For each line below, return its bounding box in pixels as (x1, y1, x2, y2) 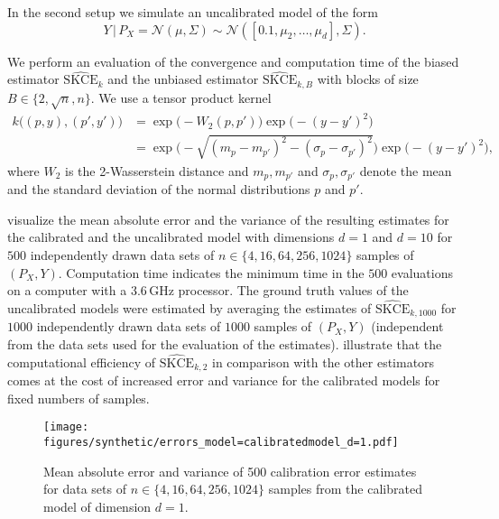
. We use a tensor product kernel (90, 88, 272, 107)
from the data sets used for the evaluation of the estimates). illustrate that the (7, 335, 442, 354)
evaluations (391, 263, 454, 282)
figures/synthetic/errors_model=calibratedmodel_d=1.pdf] (43, 436, 399, 449)
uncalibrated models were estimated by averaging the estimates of (7, 298, 372, 317)
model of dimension (43, 496, 152, 515)
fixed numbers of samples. (7, 388, 150, 407)
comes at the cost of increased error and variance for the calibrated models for (7, 371, 440, 390)
